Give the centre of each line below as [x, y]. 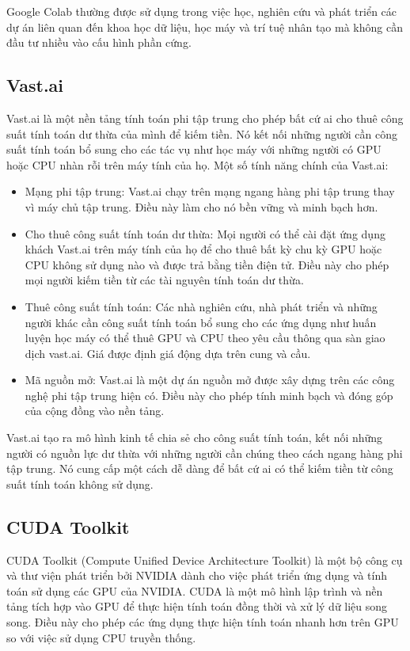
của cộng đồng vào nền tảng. [95, 411]
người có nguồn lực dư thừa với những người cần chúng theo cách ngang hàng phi [205, 453]
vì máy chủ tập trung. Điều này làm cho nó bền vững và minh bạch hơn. [201, 206]
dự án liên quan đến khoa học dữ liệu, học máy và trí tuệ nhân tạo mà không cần [205, 27]
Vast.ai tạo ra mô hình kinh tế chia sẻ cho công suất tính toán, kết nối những [195, 438]
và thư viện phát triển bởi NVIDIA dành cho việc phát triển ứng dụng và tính [197, 575]
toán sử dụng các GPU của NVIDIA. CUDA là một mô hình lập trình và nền [195, 590]
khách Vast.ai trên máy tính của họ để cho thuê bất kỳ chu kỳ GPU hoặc [203, 249]
